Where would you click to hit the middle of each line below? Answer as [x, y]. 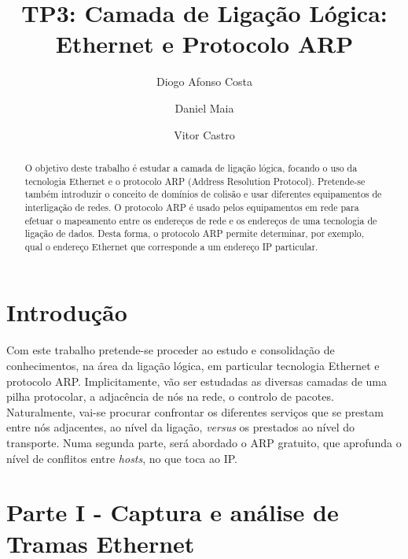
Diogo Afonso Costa [204, 81]
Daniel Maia [204, 107]
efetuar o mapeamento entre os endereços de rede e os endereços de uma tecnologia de [201, 220]
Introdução [67, 312]
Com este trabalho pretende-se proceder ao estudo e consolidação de [171, 350]
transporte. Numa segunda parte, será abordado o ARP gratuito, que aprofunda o [204, 442]
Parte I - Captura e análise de [173, 512]
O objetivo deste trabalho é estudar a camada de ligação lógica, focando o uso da [191, 167]
